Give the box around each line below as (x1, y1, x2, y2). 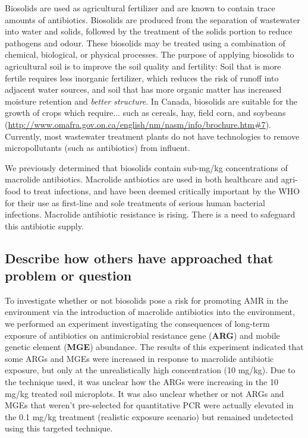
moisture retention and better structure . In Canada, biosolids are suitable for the (5, 94, 297, 107)
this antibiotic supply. (5, 219, 84, 232)
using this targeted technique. (5, 422, 113, 434)
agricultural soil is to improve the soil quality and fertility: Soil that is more (5, 59, 281, 72)
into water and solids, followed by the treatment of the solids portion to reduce (5, 25, 293, 37)
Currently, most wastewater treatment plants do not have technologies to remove (5, 130, 300, 142)
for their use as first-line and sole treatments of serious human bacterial (5, 196, 265, 209)
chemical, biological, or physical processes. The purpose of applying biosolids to (5, 48, 294, 61)
